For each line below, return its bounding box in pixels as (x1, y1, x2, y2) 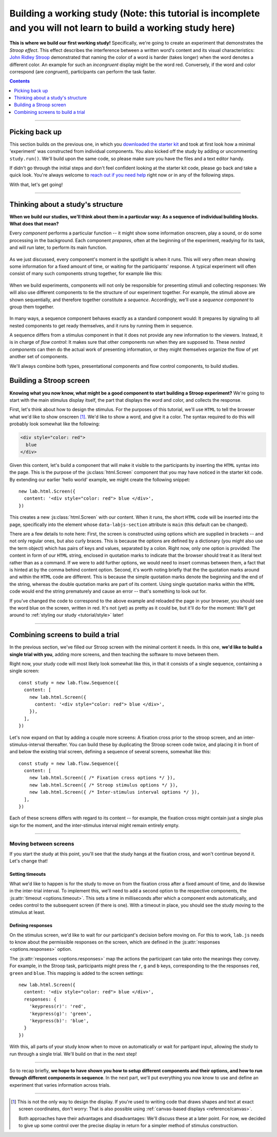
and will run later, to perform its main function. (9, 244, 107, 251)
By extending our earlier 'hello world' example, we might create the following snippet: (9, 476, 190, 482)
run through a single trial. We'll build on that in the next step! (9, 1051, 137, 1057)
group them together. (9, 303, 55, 310)
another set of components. (9, 354, 69, 360)
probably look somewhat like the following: (9, 421, 100, 427)
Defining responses (9, 923, 53, 929)
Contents (9, 78, 30, 84)
